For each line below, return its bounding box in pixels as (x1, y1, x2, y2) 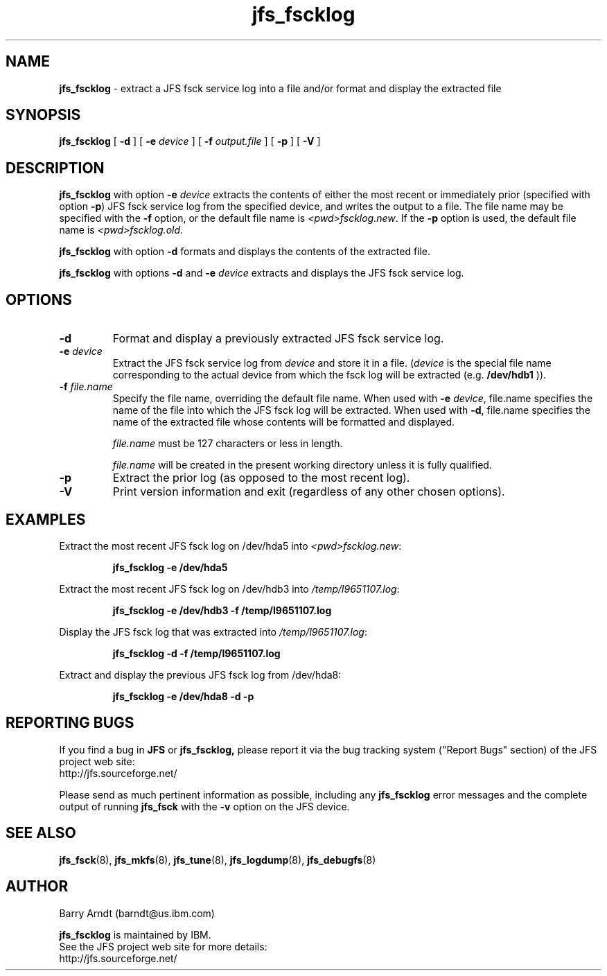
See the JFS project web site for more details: (59, 940, 267, 952)
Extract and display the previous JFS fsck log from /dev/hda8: (59, 668, 342, 681)
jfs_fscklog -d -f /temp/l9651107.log (112, 647, 281, 659)
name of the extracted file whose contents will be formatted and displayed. (112, 416, 455, 428)
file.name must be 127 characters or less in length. (112, 437, 343, 450)
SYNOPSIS (6, 106, 81, 124)
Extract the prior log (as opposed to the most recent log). (112, 471, 410, 485)
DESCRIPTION (6, 159, 105, 177)
